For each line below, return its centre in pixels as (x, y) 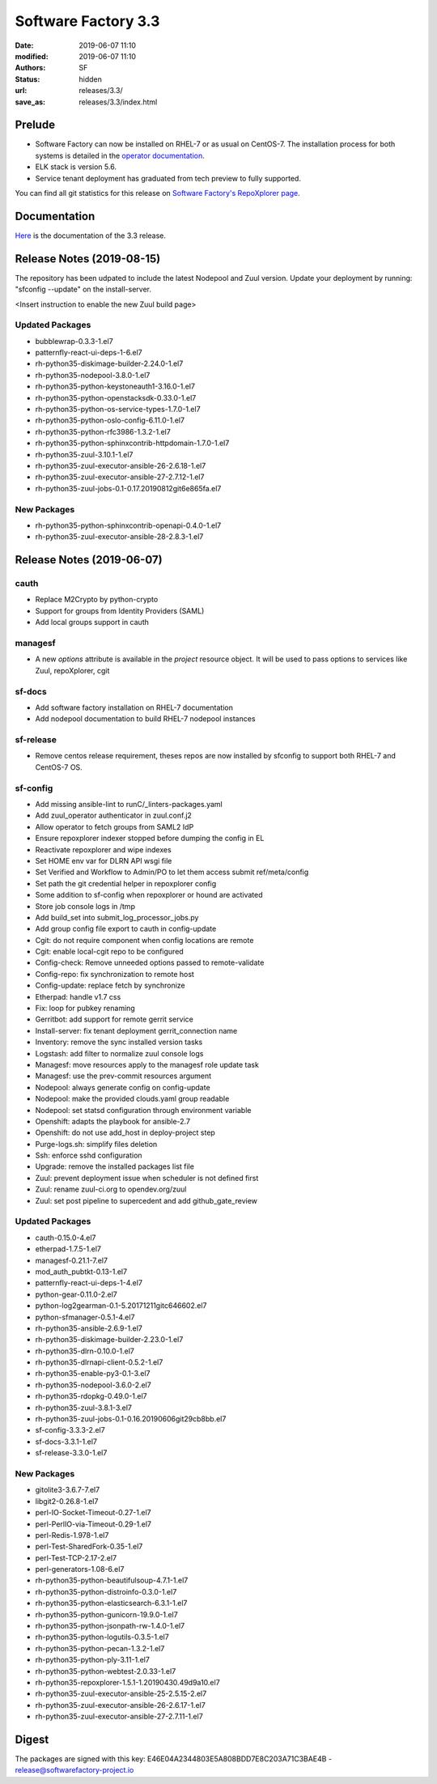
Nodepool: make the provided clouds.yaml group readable (132, 1099)
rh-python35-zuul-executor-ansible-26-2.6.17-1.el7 (120, 1705)
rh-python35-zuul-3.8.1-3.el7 (84, 1408)
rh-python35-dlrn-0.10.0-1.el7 (85, 1351)
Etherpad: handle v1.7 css (78, 996)
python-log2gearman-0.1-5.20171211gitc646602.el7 (121, 1306)
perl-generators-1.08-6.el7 (80, 1569)
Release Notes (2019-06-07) (89, 560)
